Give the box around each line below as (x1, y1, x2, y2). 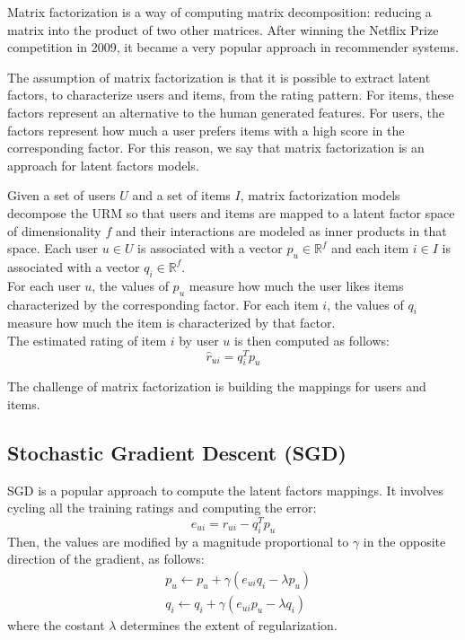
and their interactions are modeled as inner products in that (115, 221, 447, 240)
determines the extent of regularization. (120, 616, 338, 635)
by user (179, 330, 219, 349)
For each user (7, 276, 81, 294)
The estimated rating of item (7, 330, 167, 349)
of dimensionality (7, 221, 101, 240)
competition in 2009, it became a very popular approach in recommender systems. (7, 38, 459, 57)
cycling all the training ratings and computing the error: (7, 498, 317, 517)
